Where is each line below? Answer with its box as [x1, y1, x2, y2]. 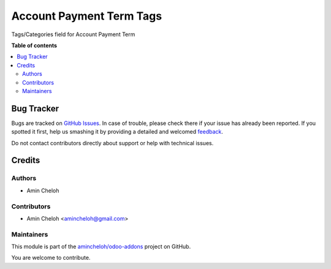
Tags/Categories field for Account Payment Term [11, 31, 135, 38]
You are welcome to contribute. [11, 254, 91, 262]
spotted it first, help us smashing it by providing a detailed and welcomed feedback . [11, 128, 224, 135]
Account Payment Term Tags [11, 9, 162, 23]
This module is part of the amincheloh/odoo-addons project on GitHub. [11, 243, 191, 251]
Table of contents [11, 42, 58, 49]
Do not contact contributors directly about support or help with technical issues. [11, 139, 214, 146]
